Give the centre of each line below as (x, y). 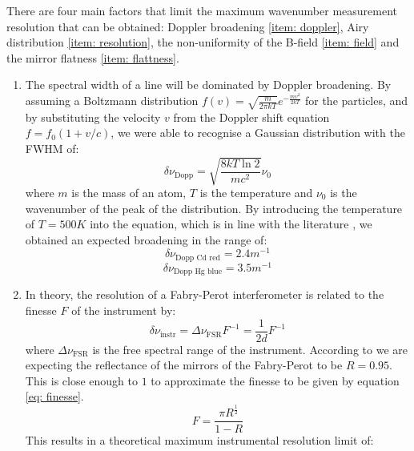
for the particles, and (356, 101)
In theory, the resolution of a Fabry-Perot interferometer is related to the (205, 294)
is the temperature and (256, 193)
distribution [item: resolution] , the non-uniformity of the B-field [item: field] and (203, 42)
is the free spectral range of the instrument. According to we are (250, 349)
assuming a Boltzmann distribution (112, 101)
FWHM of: (52, 148)
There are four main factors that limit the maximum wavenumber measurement (202, 10)
